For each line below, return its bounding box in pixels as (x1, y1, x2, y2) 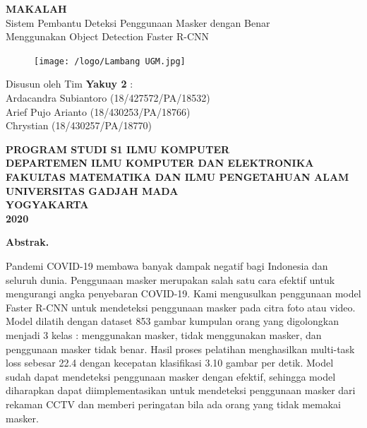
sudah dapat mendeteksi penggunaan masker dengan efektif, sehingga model (6, 369, 336, 384)
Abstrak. (6, 234, 49, 249)
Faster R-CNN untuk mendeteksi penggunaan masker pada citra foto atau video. (6, 299, 356, 314)
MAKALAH (6, 1, 67, 16)
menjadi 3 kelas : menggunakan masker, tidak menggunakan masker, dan (6, 327, 322, 342)
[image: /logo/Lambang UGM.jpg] (34, 56, 186, 66)
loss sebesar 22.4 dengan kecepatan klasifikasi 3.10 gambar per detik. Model (6, 355, 334, 370)
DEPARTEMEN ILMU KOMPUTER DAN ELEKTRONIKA (6, 155, 314, 170)
